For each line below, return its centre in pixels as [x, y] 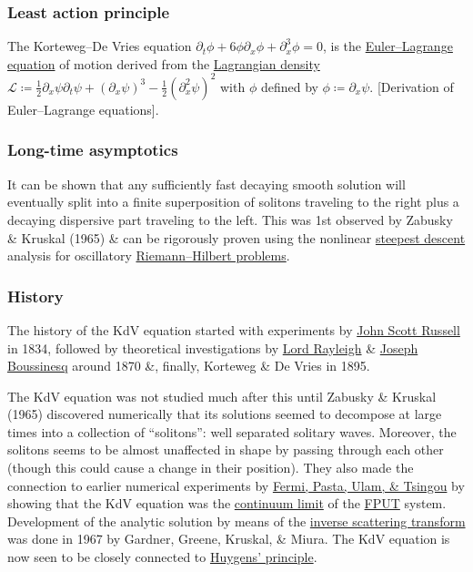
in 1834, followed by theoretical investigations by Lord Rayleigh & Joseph [213, 347]
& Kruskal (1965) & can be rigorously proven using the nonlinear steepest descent [236, 237]
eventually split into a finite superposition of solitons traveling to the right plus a [233, 202]
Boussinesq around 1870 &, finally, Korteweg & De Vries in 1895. [189, 366]
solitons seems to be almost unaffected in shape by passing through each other [226, 449]
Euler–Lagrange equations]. [83, 109]
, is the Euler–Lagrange [387, 46]
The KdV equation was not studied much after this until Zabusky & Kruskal [222, 396]
